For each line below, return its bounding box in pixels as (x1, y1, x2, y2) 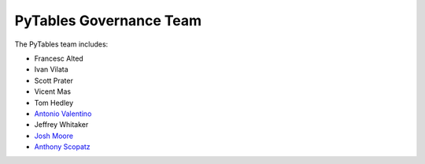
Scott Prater (34, 76, 74, 85)
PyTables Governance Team (14, 12, 202, 29)
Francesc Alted (34, 54, 84, 63)
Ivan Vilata (34, 65, 68, 74)
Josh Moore (34, 131, 74, 140)
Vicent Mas (34, 87, 71, 96)
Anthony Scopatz (34, 142, 91, 151)
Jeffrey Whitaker (34, 120, 89, 129)
